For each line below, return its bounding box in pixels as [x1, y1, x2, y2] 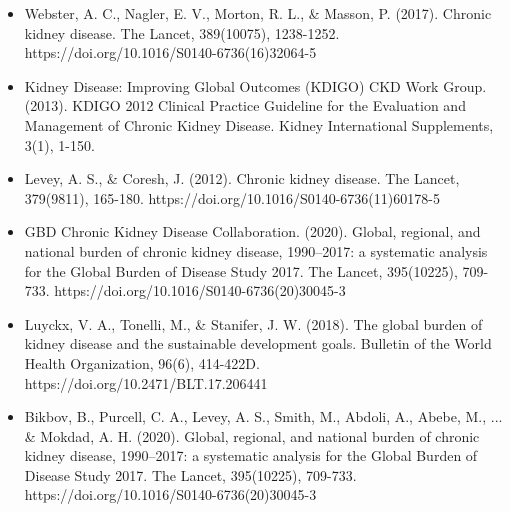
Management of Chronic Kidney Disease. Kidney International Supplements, [24, 114, 494, 135]
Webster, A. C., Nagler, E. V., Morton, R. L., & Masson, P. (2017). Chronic [24, 3, 492, 23]
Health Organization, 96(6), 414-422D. [24, 352, 260, 373]
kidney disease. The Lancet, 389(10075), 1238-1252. [24, 22, 340, 43]
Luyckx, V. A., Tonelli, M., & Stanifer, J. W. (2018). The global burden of [24, 313, 483, 334]
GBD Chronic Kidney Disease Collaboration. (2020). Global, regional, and [24, 221, 481, 242]
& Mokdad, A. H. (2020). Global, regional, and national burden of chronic [24, 425, 480, 446]
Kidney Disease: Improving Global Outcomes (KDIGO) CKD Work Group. [24, 75, 487, 96]
